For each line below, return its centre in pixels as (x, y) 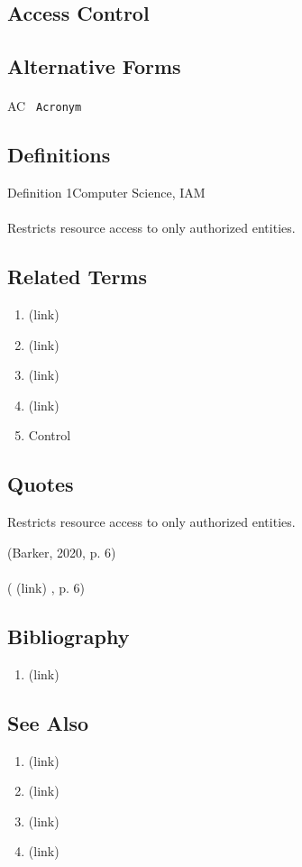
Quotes (41, 484)
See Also (48, 722)
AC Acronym (45, 106)
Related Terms (78, 277)
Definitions (59, 155)
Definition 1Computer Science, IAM (106, 193)
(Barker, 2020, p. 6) (62, 552)
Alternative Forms (94, 66)
